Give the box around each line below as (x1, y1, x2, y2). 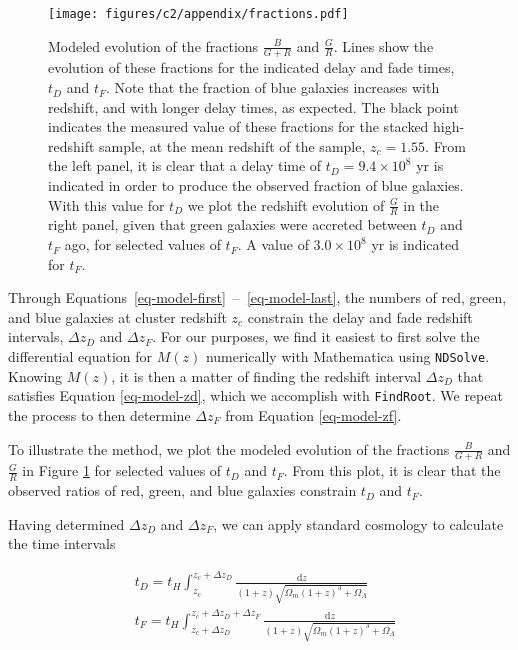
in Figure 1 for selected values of (22, 460, 222, 481)
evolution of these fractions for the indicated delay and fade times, (48, 57, 455, 78)
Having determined (8, 513, 125, 534)
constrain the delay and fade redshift (247, 306, 473, 327)
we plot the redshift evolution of (187, 194, 385, 215)
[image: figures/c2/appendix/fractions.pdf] (48, 7, 349, 21)
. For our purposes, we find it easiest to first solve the (152, 326, 480, 347)
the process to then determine (8, 404, 191, 425)
